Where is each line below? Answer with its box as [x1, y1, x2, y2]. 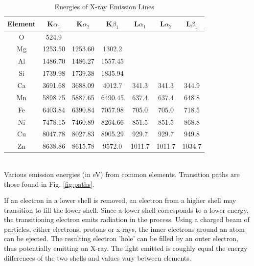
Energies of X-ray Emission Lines [54, 1, 154, 11]
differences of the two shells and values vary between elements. [4, 252, 191, 263]
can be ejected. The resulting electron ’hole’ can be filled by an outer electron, [4, 233, 238, 244]
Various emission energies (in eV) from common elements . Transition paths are [4, 169, 240, 179]
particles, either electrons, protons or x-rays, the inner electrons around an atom [4, 223, 245, 234]
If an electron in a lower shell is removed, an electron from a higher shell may [4, 195, 236, 205]
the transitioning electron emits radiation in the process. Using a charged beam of [4, 214, 250, 224]
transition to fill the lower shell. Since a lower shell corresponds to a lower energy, [4, 204, 249, 215]
